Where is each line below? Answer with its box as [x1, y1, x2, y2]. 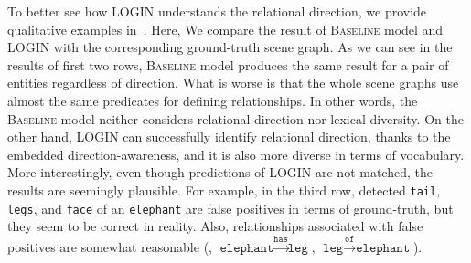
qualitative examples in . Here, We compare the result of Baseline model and [7, 19, 444, 38]
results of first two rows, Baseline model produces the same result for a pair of [7, 55, 449, 74]
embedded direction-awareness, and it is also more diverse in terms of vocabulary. [7, 144, 465, 163]
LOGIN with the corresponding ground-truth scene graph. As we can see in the [7, 37, 453, 57]
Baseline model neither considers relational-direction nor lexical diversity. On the [7, 109, 464, 128]
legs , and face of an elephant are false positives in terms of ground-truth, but [7, 198, 454, 217]
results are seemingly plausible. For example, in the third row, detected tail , [7, 180, 441, 199]
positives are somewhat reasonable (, [7, 237, 212, 256]
